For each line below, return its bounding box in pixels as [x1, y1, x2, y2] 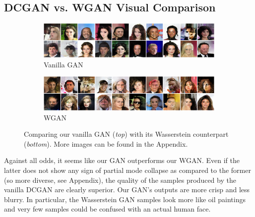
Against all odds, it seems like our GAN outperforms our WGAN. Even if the [4, 155, 240, 165]
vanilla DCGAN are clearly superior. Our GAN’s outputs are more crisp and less [4, 184, 250, 195]
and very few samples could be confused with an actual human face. [4, 204, 211, 214]
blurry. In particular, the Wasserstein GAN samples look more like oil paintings [4, 194, 246, 204]
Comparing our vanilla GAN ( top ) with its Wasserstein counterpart [24, 129, 229, 139]
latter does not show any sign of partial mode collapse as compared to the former [4, 164, 251, 175]
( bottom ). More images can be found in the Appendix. [24, 138, 188, 149]
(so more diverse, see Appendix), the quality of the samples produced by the [4, 174, 236, 185]
